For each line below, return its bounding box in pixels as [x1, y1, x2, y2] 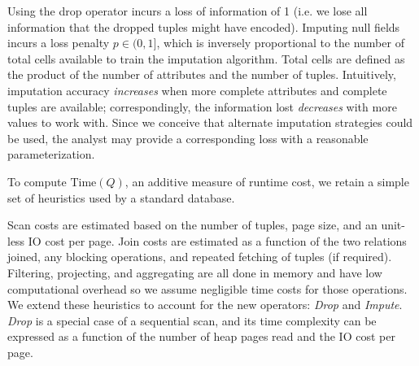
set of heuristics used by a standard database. [7, 189, 235, 206]
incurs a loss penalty [7, 34, 110, 51]
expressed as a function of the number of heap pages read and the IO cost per [7, 328, 395, 345]
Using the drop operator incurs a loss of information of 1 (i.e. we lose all [7, 2, 368, 19]
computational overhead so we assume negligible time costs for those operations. [7, 280, 408, 297]
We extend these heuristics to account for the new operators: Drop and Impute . [7, 296, 403, 313]
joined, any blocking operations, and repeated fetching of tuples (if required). [7, 248, 392, 265]
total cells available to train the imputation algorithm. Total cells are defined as [7, 50, 405, 67]
